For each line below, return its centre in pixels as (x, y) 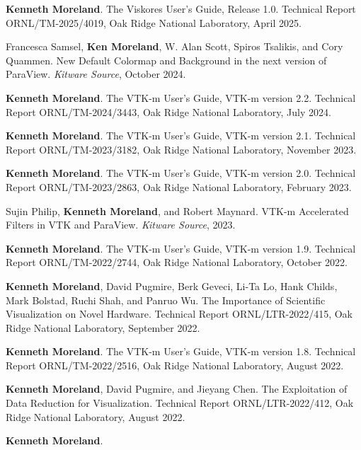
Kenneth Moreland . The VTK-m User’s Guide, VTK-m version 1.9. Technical (181, 248)
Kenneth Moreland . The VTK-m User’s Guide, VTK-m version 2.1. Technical (181, 135)
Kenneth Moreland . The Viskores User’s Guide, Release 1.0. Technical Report (181, 8)
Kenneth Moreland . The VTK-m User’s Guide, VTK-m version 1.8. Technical (181, 351)
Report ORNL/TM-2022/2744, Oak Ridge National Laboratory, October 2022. (177, 262)
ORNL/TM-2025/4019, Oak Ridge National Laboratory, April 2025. (154, 22)
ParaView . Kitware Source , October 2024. (96, 74)
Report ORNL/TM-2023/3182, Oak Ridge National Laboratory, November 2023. (181, 149)
